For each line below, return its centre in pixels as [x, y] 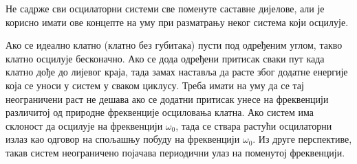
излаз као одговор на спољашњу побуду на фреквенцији [123, 139]
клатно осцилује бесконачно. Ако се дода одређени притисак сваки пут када [165, 58]
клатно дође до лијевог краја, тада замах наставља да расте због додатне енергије [177, 72]
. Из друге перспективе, [302, 139]
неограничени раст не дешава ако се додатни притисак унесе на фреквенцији [167, 98]
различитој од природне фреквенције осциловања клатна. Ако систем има [160, 112]
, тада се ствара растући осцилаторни [254, 125]
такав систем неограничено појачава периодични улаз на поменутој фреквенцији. [175, 152]
